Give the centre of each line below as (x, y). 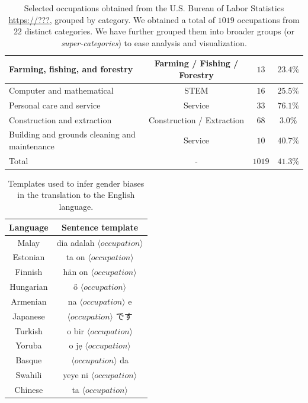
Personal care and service (55, 105)
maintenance (32, 145)
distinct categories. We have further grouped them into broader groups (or (160, 31)
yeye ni (76, 375)
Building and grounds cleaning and (72, 134)
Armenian (29, 301)
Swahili (29, 375)
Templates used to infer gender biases (76, 183)
